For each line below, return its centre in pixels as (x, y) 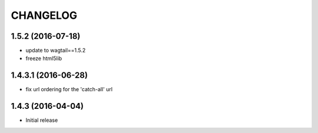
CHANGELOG (44, 15)
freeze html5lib (44, 58)
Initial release (42, 120)
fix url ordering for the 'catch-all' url (69, 89)
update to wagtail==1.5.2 (56, 51)
